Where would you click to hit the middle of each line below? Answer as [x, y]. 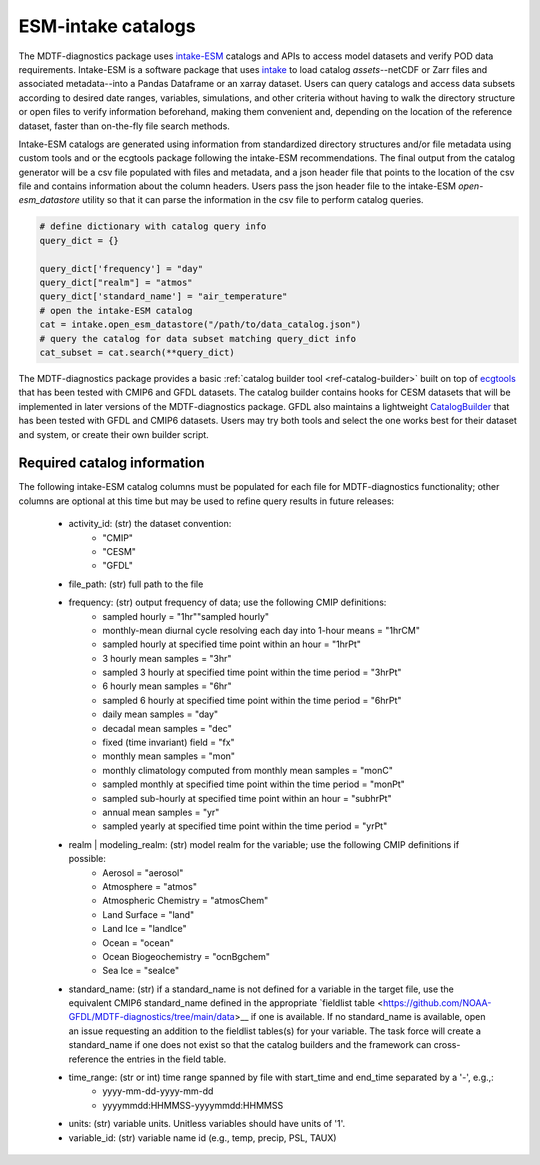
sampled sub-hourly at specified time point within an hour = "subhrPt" [247, 798]
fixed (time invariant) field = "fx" [168, 742]
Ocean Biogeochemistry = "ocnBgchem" [186, 956]
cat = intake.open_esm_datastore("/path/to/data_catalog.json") [200, 324]
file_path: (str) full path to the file [136, 584]
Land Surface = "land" [148, 914]
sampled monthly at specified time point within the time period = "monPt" [253, 784]
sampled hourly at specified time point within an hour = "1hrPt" [232, 644]
